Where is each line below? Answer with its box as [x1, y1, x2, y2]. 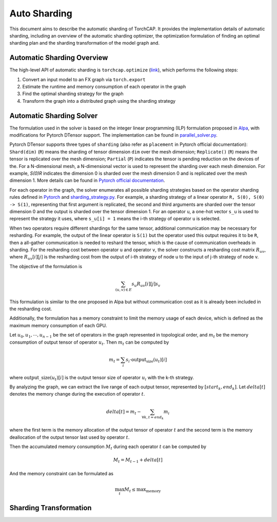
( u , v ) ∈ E [115, 287, 132, 292]
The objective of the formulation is [9, 263, 82, 269]
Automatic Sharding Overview [9, 53, 108, 62]
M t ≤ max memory [124, 487, 161, 493]
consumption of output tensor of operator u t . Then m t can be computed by [9, 339, 169, 346]
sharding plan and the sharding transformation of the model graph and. [9, 40, 160, 46]
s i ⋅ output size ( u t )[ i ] [126, 357, 167, 364]
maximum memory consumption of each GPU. [9, 322, 107, 328]
